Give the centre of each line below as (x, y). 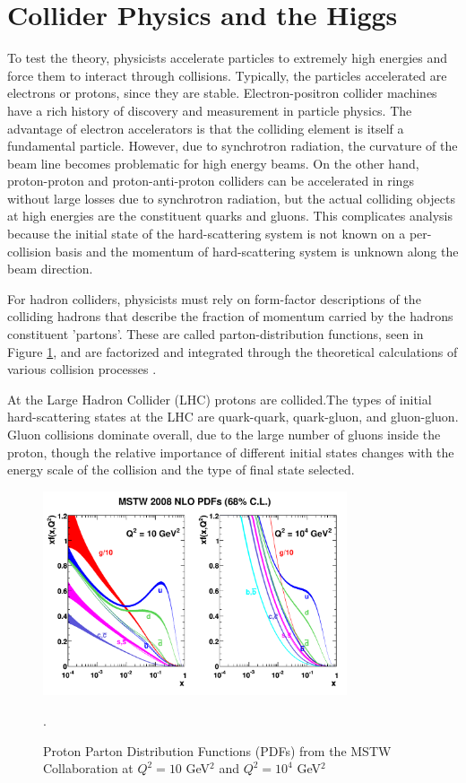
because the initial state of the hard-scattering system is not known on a (207, 234)
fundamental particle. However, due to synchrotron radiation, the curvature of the (233, 146)
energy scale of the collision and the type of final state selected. (181, 470)
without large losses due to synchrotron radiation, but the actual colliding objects (231, 198)
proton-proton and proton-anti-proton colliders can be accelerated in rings (211, 181)
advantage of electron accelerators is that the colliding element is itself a (206, 128)
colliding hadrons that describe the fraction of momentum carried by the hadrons (230, 316)
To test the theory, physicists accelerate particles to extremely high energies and (227, 58)
